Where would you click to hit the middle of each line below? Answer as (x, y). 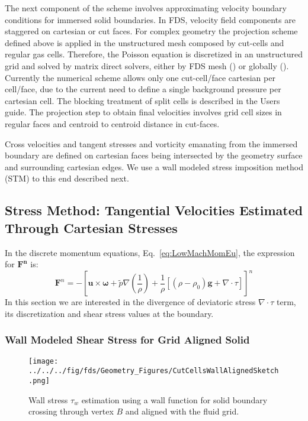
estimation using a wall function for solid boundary (174, 399)
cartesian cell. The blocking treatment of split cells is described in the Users (142, 100)
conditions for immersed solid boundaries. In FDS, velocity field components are (150, 19)
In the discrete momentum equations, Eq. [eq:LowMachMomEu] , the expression (150, 252)
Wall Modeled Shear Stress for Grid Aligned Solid (127, 340)
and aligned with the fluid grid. (182, 411)
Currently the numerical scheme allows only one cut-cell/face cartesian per (140, 77)
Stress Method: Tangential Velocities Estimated (154, 210)
